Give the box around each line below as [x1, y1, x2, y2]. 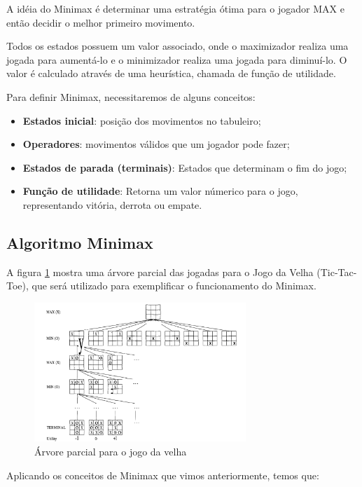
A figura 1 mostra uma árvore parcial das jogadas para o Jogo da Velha [6, 264, 314, 279]
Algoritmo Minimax [6, 231, 153, 253]
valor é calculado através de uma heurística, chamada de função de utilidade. [6, 66, 336, 81]
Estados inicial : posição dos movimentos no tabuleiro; [22, 113, 261, 128]
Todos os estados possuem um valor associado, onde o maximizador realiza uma [6, 39, 349, 53]
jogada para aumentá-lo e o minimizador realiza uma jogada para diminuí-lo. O [6, 52, 347, 67]
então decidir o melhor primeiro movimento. [6, 15, 195, 29]
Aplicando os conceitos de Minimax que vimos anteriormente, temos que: [6, 467, 319, 482]
